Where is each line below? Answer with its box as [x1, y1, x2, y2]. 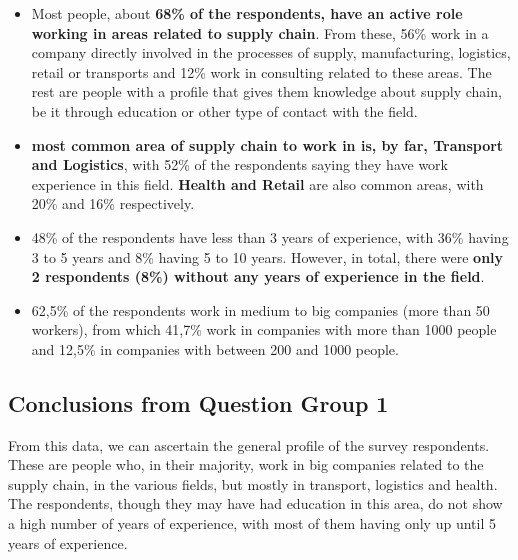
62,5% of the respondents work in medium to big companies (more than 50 [31, 299, 490, 320]
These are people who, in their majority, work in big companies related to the [8, 454, 484, 475]
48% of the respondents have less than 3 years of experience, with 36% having [31, 226, 509, 247]
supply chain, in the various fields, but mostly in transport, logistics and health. [8, 473, 498, 494]
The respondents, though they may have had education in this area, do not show [8, 493, 503, 514]
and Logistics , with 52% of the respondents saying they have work [31, 154, 448, 175]
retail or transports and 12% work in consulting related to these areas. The [31, 61, 492, 82]
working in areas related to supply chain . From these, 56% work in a [31, 22, 489, 43]
